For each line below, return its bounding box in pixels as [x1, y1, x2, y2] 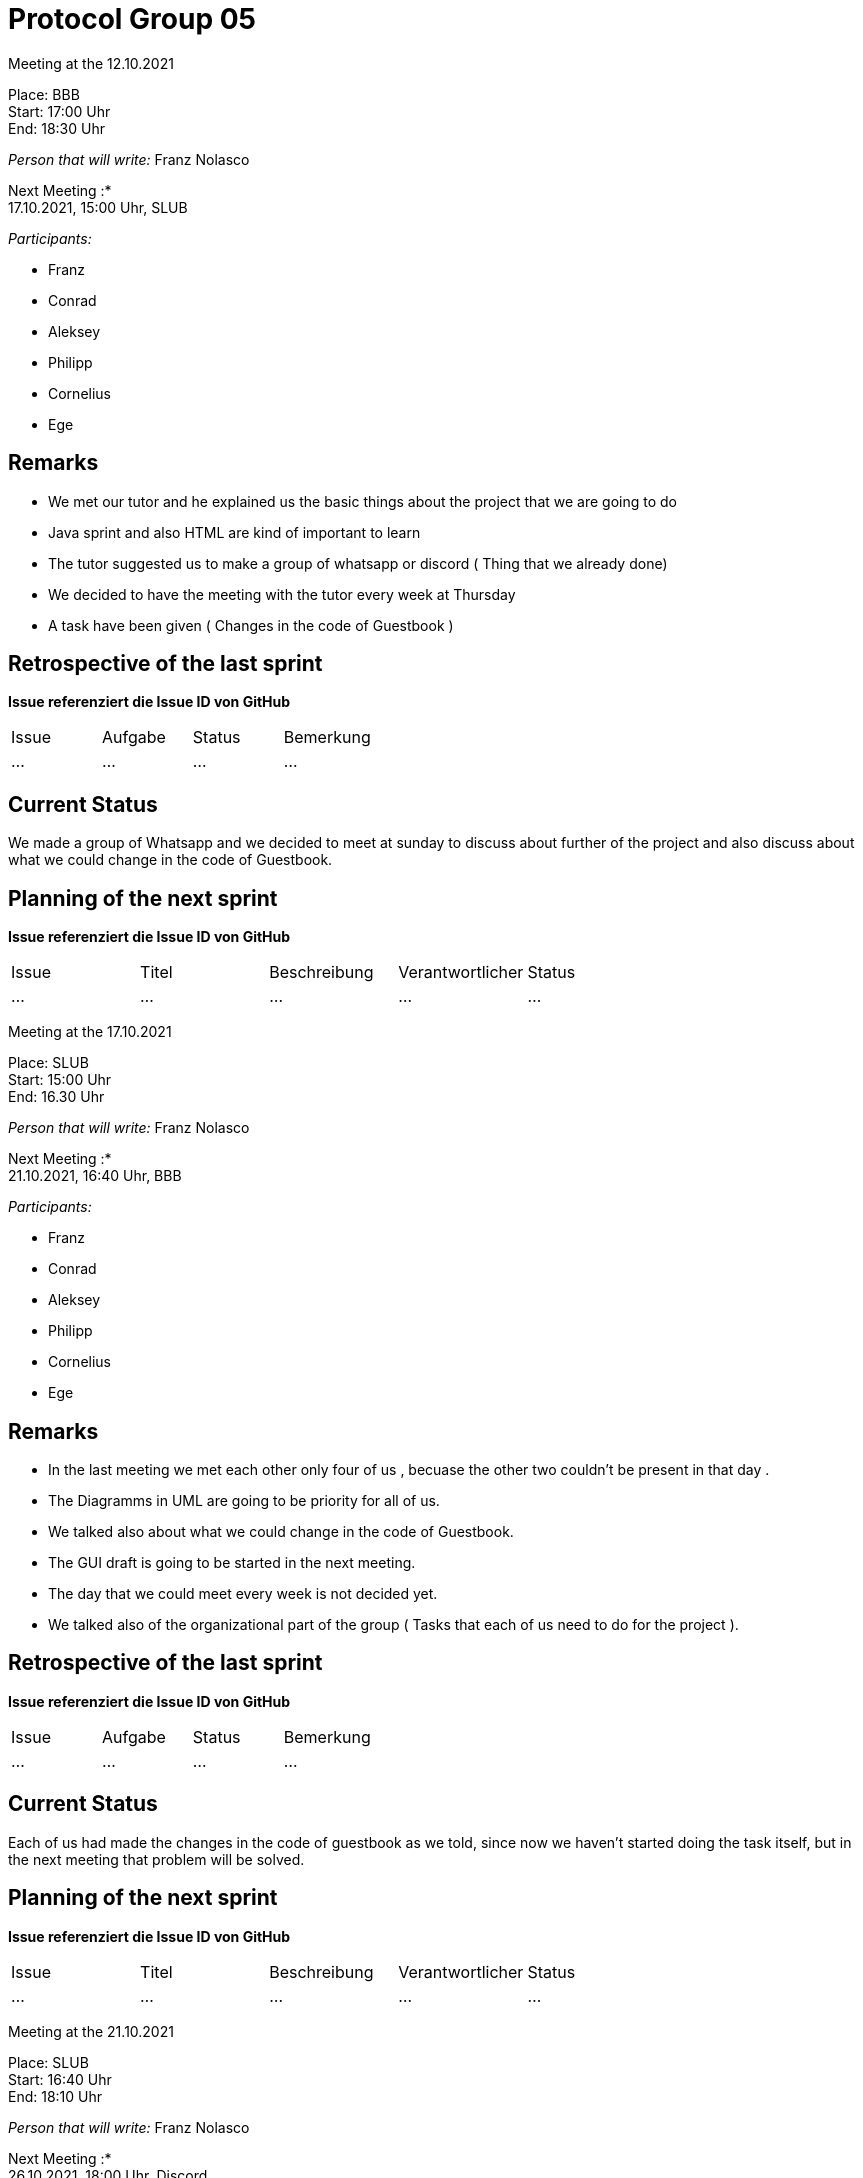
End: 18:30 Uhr [8, 119, 106, 137]
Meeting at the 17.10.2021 [8, 1023, 172, 1041]
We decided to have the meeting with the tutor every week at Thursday [48, 585, 516, 603]
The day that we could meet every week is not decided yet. [48, 1584, 438, 1602]
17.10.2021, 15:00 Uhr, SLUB [8, 198, 188, 216]
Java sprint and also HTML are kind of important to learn [48, 523, 421, 541]
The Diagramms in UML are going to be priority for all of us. [48, 1491, 440, 1509]
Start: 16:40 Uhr [8, 2070, 112, 2088]
